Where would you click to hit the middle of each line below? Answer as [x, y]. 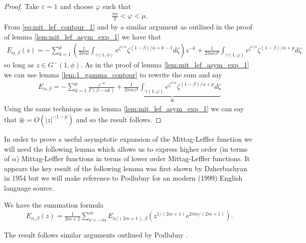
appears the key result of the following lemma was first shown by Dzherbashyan [126, 168]
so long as [19, 65]
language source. [29, 187]
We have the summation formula [54, 204]
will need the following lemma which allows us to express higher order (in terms [126, 148]
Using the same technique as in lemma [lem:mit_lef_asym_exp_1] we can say [124, 109]
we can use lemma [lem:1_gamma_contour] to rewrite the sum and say [113, 74]
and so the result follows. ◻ [119, 119]
